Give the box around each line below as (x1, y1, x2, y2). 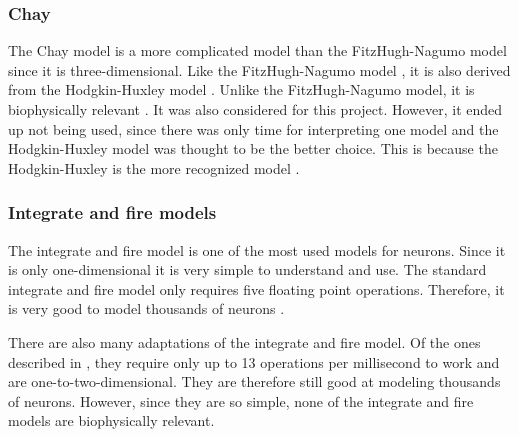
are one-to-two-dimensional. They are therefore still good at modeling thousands (8, 371, 501, 392)
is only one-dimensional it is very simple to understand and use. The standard (8, 259, 487, 280)
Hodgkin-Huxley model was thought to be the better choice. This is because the (8, 138, 498, 159)
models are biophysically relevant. (8, 410, 215, 431)
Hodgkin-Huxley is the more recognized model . (8, 157, 300, 178)
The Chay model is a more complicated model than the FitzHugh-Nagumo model (8, 40, 507, 61)
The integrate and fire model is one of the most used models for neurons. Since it (8, 239, 506, 260)
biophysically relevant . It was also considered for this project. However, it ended (8, 99, 503, 119)
